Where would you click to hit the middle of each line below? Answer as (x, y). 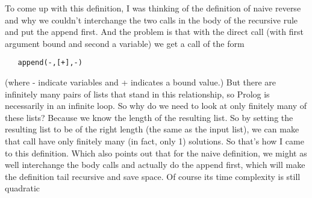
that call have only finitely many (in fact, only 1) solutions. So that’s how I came (154, 141)
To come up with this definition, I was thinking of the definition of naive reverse (153, 8)
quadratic (23, 188)
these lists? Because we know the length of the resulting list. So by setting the (149, 117)
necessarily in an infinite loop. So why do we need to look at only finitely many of (156, 106)
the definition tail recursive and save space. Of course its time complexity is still (153, 176)
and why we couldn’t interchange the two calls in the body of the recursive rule (151, 20)
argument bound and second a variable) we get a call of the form (125, 43)
